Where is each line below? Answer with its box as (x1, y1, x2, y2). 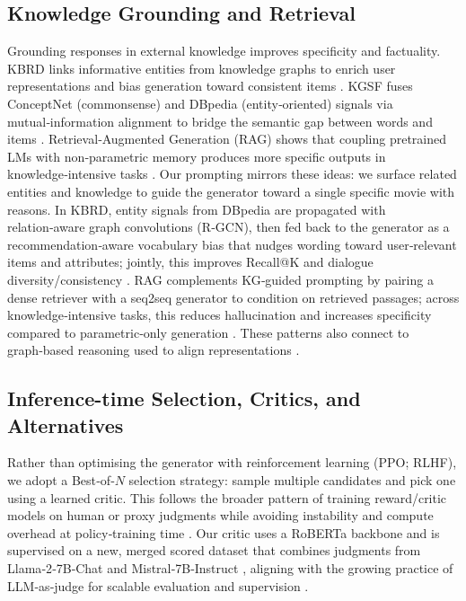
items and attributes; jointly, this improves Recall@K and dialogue (7, 252, 374, 271)
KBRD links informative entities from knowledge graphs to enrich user (7, 58, 396, 77)
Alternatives (7, 411, 124, 438)
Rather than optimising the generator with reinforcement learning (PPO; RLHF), (7, 453, 457, 472)
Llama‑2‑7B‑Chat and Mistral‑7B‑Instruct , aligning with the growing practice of (7, 559, 453, 578)
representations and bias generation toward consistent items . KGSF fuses (7, 76, 413, 95)
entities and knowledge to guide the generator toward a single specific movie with (7, 181, 455, 200)
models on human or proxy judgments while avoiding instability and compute (7, 506, 434, 525)
